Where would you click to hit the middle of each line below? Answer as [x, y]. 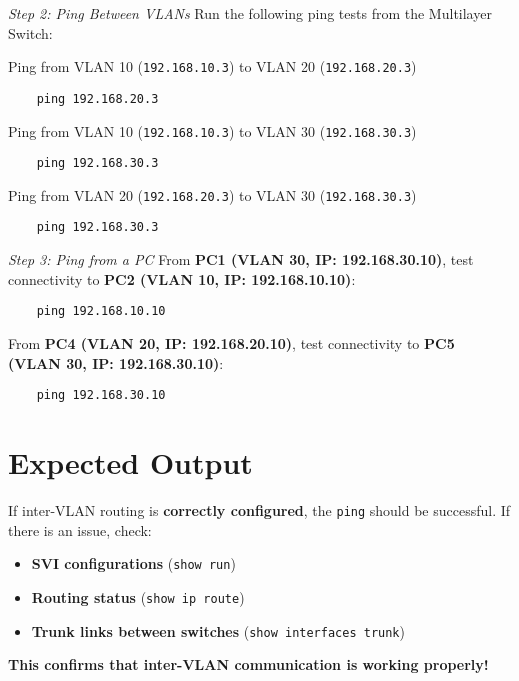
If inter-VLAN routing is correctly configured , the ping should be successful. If [259, 509]
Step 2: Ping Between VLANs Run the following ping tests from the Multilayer [250, 13]
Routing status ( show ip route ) [138, 596]
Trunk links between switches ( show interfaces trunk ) [218, 630]
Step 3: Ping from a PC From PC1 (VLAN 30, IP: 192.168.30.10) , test [241, 259]
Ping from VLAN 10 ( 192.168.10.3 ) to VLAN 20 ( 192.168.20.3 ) [212, 66]
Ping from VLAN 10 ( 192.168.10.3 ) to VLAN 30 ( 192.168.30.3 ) [212, 130]
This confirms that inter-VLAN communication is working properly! [248, 664]
